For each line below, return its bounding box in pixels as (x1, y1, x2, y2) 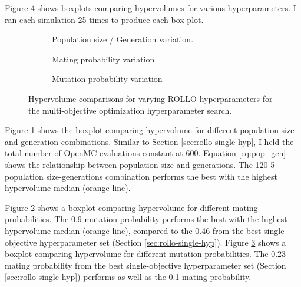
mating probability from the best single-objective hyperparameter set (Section (5, 259, 286, 271)
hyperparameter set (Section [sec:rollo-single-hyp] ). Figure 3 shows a (39, 236, 286, 248)
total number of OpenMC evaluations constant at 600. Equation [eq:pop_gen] (5, 147, 286, 159)
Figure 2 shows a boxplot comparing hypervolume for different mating (5, 201, 258, 213)
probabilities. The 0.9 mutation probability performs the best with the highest (5, 213, 287, 225)
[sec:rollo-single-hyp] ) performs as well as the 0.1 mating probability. (5, 270, 252, 283)
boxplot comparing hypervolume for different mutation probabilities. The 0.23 (5, 248, 286, 260)
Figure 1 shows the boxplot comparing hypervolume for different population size (5, 124, 295, 136)
